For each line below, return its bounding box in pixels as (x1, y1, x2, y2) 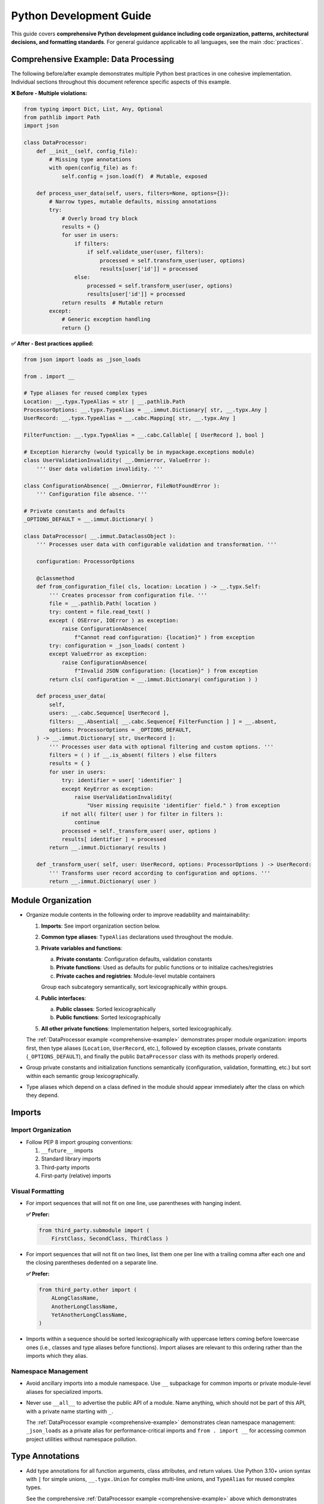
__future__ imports (41, 1147, 94, 1154)
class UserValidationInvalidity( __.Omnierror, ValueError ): (23, 457, 211, 464)
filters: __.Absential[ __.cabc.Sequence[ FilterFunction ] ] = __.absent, (49, 718, 277, 725)
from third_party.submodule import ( (38, 1227, 150, 1233)
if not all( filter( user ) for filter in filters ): (61, 810, 223, 818)
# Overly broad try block (61, 215, 138, 222)
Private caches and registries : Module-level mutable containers (56, 972, 215, 979)
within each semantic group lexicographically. (26, 1072, 140, 1079)
